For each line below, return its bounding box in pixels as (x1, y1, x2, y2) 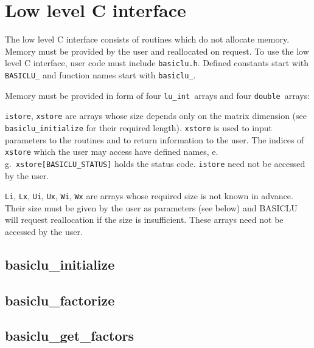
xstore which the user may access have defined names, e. (5, 145, 218, 158)
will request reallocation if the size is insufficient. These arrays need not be (5, 213, 284, 226)
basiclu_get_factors (5, 326, 134, 345)
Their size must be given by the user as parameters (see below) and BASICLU (5, 201, 298, 214)
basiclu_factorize (5, 290, 115, 309)
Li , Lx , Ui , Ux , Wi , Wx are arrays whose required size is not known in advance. (5, 189, 293, 202)
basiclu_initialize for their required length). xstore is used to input (5, 121, 272, 134)
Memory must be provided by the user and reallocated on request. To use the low (5, 44, 309, 57)
